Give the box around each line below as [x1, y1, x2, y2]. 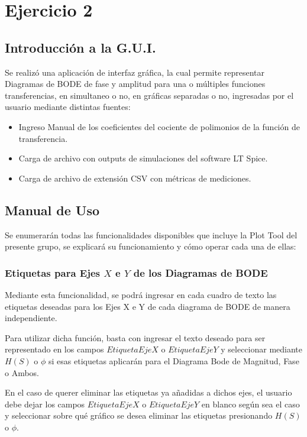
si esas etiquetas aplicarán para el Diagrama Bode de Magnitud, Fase [49, 354, 299, 367]
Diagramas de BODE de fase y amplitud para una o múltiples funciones [5, 77, 266, 90]
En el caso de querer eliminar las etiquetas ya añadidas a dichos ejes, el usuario [5, 386, 292, 399]
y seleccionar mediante [221, 343, 302, 355]
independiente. [5, 312, 57, 324]
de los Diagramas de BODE [133, 265, 268, 280]
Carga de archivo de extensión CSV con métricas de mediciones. [18, 171, 251, 184]
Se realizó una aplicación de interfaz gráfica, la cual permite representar [5, 66, 265, 78]
